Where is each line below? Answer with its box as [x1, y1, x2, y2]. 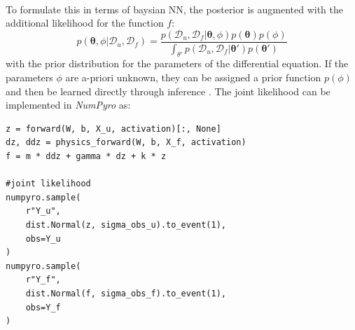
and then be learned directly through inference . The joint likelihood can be [6, 83, 330, 98]
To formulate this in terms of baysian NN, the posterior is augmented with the [6, 1, 343, 16]
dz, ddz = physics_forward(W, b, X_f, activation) [6, 137, 246, 148]
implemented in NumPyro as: [6, 97, 131, 112]
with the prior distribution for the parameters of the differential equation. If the [6, 56, 349, 71]
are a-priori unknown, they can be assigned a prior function [65, 70, 321, 85]
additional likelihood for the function [6, 15, 164, 30]
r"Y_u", [25, 206, 61, 216]
